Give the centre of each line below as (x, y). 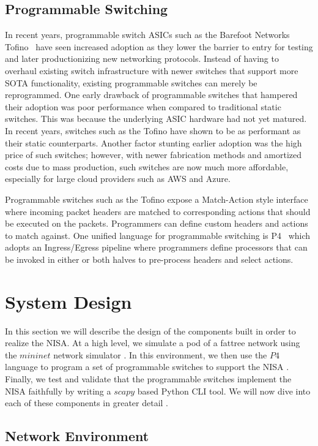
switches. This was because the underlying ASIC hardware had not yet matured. (156, 119)
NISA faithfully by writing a (58, 391)
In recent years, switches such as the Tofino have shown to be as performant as (153, 130)
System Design (68, 301)
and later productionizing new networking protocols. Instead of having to (142, 59)
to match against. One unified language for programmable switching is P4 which (158, 235)
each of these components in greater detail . (87, 403)
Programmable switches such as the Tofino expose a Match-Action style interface (157, 199)
